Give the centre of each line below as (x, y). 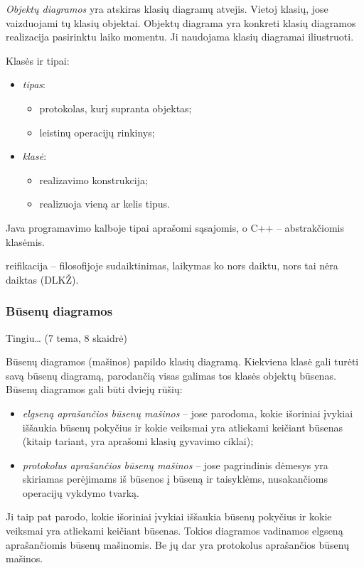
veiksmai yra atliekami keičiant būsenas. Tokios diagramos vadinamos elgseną (175, 531)
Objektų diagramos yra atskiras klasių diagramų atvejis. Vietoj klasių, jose (167, 9)
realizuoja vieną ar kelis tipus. (105, 204)
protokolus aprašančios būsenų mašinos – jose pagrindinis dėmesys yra (175, 465)
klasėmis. (25, 241)
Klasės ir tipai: (38, 60)
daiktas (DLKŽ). (42, 279)
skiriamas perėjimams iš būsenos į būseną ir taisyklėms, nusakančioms (175, 479)
